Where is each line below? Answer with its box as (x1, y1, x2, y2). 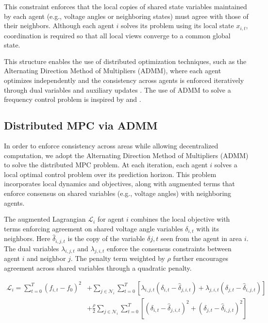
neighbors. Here (4, 233, 50, 243)
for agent (97, 214, 124, 224)
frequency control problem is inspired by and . (4, 94, 141, 104)
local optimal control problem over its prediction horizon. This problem (4, 169, 217, 179)
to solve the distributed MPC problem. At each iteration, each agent (4, 160, 208, 170)
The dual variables (4, 243, 59, 253)
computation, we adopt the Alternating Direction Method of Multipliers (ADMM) (4, 150, 249, 160)
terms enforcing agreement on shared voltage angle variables (4, 223, 183, 233)
